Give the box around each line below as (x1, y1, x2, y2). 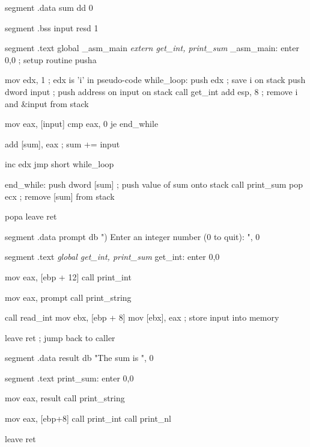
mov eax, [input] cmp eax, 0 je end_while (5, 117, 159, 130)
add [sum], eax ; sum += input (5, 137, 120, 150)
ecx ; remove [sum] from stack (5, 190, 115, 202)
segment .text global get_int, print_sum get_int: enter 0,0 (5, 250, 220, 263)
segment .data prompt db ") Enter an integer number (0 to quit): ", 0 (5, 230, 260, 242)
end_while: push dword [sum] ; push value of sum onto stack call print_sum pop (5, 177, 303, 190)
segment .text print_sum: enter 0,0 (5, 371, 134, 384)
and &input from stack (5, 97, 89, 109)
